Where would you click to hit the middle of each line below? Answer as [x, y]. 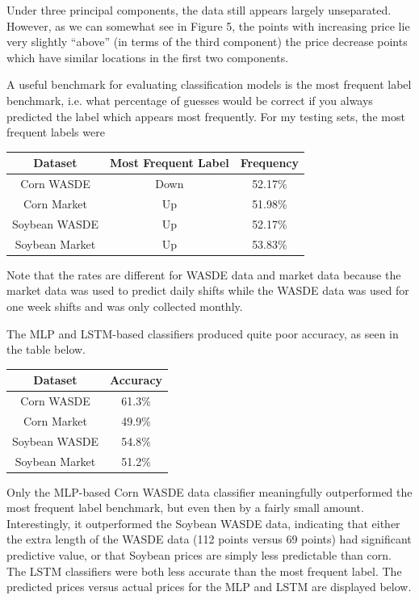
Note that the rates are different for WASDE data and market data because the [204, 274]
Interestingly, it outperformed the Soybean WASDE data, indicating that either [203, 523]
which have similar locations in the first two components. [148, 57]
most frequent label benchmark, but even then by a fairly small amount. [185, 508]
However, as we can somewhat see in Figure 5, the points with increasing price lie [208, 25]
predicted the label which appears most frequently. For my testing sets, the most [206, 116]
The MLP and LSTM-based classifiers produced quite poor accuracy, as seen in [203, 333]
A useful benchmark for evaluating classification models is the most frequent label [209, 84]
